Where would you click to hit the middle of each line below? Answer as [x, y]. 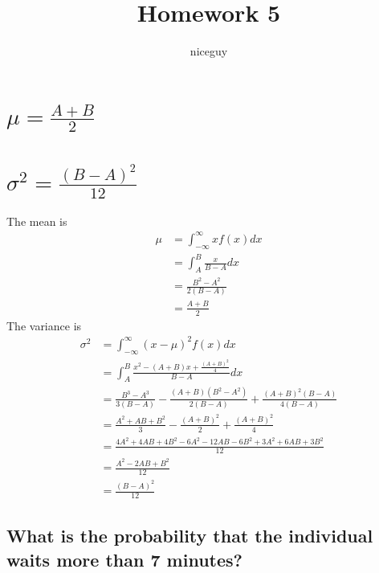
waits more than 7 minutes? [124, 559]
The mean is [37, 221]
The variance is [44, 325]
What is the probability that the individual [190, 536]
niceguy [209, 51]
